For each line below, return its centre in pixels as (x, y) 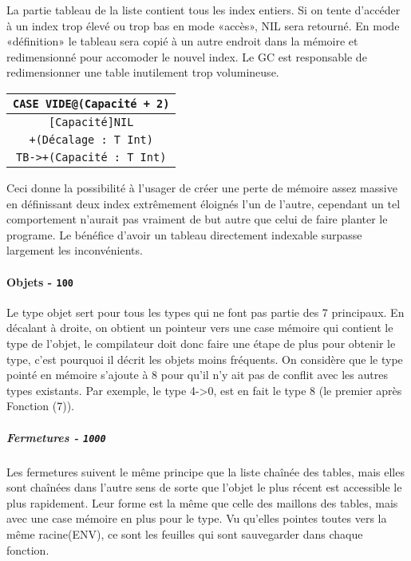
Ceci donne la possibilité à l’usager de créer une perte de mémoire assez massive (202, 187)
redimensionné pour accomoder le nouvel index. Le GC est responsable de (187, 56)
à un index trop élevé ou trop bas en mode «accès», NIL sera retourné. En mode (203, 25)
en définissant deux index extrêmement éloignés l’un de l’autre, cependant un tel (204, 203)
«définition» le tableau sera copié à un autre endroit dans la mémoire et (182, 41)
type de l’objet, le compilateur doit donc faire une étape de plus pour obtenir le (201, 343)
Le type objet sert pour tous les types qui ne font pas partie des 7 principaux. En (205, 312)
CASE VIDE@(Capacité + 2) (91, 103)
